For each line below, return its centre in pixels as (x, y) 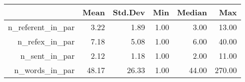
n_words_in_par (44, 70)
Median (192, 12)
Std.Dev (129, 12)
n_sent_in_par (48, 56)
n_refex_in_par (46, 41)
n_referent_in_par (41, 27)
